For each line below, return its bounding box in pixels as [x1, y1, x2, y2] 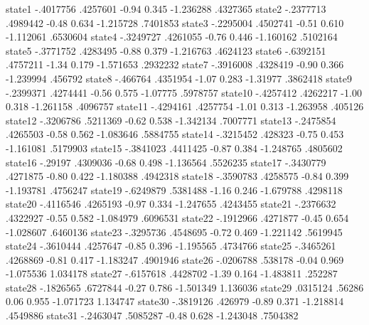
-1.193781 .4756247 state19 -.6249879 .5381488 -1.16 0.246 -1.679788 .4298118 [6, 182, 343, 197]
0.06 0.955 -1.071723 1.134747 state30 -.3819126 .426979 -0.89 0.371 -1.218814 [6, 294, 344, 309]
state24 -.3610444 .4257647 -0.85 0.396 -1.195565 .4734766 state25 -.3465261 [6, 238, 336, 253]
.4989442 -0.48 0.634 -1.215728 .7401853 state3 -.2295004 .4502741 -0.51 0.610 [6, 15, 344, 30]
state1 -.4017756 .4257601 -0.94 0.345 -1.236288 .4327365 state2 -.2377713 [6, 1, 326, 16]
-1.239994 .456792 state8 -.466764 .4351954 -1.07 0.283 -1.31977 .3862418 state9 [6, 70, 352, 85]
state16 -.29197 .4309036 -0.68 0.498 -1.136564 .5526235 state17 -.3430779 [6, 154, 326, 169]
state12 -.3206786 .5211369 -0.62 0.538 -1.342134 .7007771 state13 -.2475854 [6, 112, 336, 127]
